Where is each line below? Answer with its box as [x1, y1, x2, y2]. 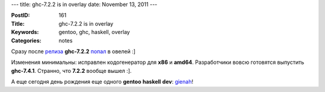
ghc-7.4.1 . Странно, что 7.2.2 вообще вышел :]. [11, 67, 132, 74]
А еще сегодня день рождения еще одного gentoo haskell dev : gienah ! [11, 78, 194, 85]
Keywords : [11, 29, 39, 36]
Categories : [11, 36, 42, 44]
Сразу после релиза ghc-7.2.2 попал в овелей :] [11, 48, 135, 55]
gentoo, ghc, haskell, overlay [58, 29, 131, 36]
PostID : [11, 12, 30, 19]
